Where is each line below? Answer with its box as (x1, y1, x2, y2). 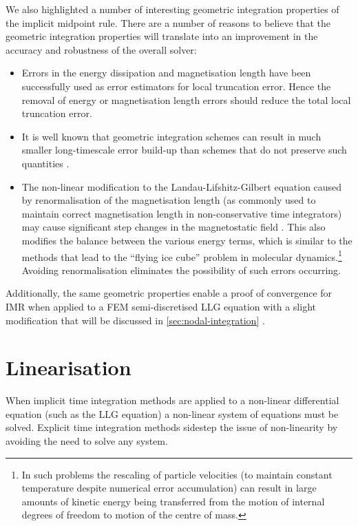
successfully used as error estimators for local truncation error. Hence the (21, 78, 331, 93)
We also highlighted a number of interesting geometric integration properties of (6, 2, 339, 16)
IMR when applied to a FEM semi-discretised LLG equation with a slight (6, 299, 316, 313)
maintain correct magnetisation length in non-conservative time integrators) (21, 206, 342, 220)
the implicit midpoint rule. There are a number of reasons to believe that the (6, 15, 331, 30)
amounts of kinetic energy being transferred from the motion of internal (21, 494, 325, 508)
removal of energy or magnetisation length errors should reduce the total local (21, 92, 351, 107)
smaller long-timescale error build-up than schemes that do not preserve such (21, 143, 347, 157)
